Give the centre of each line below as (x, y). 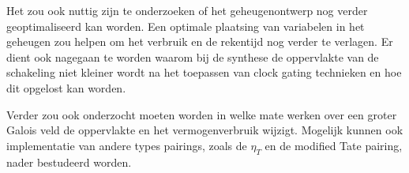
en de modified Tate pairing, (334, 145)
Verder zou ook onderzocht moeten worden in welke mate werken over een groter (202, 114)
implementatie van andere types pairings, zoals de (127, 145)
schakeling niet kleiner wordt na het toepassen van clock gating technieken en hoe (204, 72)
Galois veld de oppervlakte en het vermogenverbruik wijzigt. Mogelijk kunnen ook (205, 130)
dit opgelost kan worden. (66, 87)
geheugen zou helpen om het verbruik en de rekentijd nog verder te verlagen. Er (200, 41)
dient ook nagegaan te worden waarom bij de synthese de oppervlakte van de (193, 56)
